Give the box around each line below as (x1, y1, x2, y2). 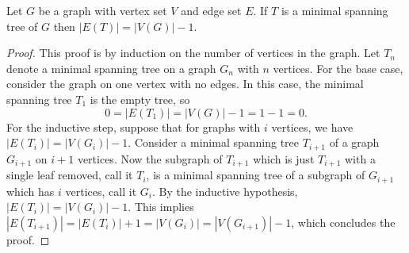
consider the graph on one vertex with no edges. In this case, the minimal (6, 75, 364, 92)
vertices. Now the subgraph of (77, 150, 223, 167)
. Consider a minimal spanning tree (128, 134, 300, 151)
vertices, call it (65, 182, 137, 199)
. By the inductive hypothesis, (151, 182, 298, 199)
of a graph (329, 134, 380, 151)
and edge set (181, 2, 242, 18)
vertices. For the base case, (273, 59, 403, 76)
